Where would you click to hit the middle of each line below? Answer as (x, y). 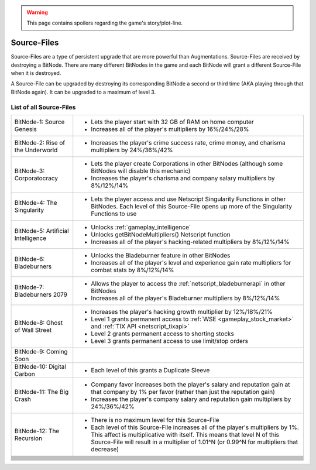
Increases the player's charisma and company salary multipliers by (183, 178)
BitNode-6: (30, 259)
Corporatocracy (36, 178)
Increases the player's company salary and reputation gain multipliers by (191, 399)
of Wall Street (33, 330)
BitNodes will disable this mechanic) (141, 171)
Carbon (25, 374)
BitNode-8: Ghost (39, 323)
